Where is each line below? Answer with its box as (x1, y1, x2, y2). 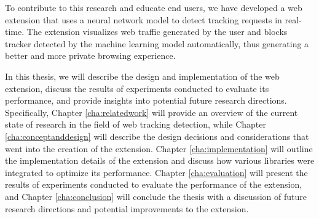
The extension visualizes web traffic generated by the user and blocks (26, 25, 288, 38)
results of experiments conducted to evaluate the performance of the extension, (5, 178, 302, 191)
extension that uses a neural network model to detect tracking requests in (5, 13, 282, 26)
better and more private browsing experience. (5, 49, 176, 62)
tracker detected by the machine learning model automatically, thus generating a (5, 37, 309, 50)
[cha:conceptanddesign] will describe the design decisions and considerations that (5, 129, 309, 142)
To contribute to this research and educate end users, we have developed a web (5, 1, 302, 13)
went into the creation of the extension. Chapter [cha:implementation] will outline (5, 142, 313, 155)
